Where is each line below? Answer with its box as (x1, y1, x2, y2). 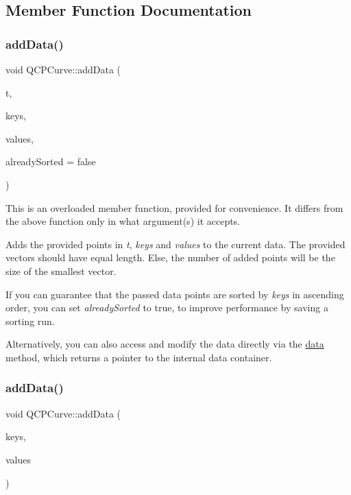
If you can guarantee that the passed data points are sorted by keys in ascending (5, 287, 344, 301)
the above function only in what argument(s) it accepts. (5, 214, 241, 228)
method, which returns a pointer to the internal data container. (5, 350, 272, 364)
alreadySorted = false (5, 154, 96, 169)
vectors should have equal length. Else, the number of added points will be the (5, 250, 335, 265)
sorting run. (5, 313, 55, 328)
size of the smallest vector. (5, 263, 117, 278)
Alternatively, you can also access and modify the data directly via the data (5, 337, 324, 351)
